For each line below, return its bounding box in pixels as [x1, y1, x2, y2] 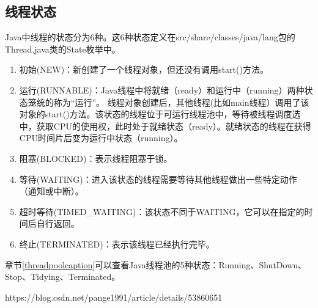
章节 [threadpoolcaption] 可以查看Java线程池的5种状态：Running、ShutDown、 [5, 258, 307, 271]
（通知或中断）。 [19, 185, 84, 197]
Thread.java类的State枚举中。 [5, 42, 120, 55]
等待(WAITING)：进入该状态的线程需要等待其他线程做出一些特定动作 [19, 172, 297, 185]
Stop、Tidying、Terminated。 [5, 270, 120, 283]
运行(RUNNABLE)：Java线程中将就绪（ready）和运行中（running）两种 [19, 83, 305, 96]
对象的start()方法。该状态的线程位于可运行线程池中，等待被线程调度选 [19, 108, 301, 120]
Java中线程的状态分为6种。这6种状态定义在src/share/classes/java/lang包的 [5, 31, 295, 43]
